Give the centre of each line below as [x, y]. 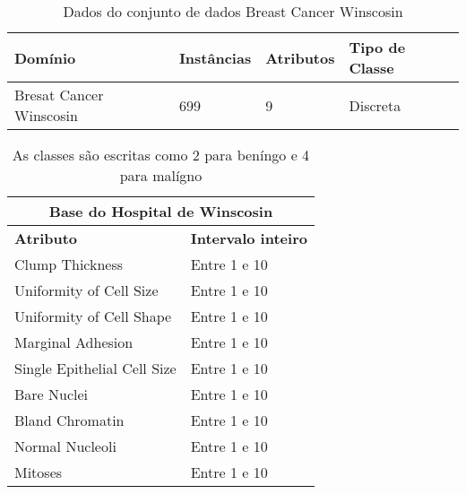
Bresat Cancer [59, 95]
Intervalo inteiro [249, 238]
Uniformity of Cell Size [86, 290]
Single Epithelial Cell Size [95, 368]
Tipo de [377, 47]
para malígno [161, 175]
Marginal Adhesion [74, 342]
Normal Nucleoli [65, 446]
